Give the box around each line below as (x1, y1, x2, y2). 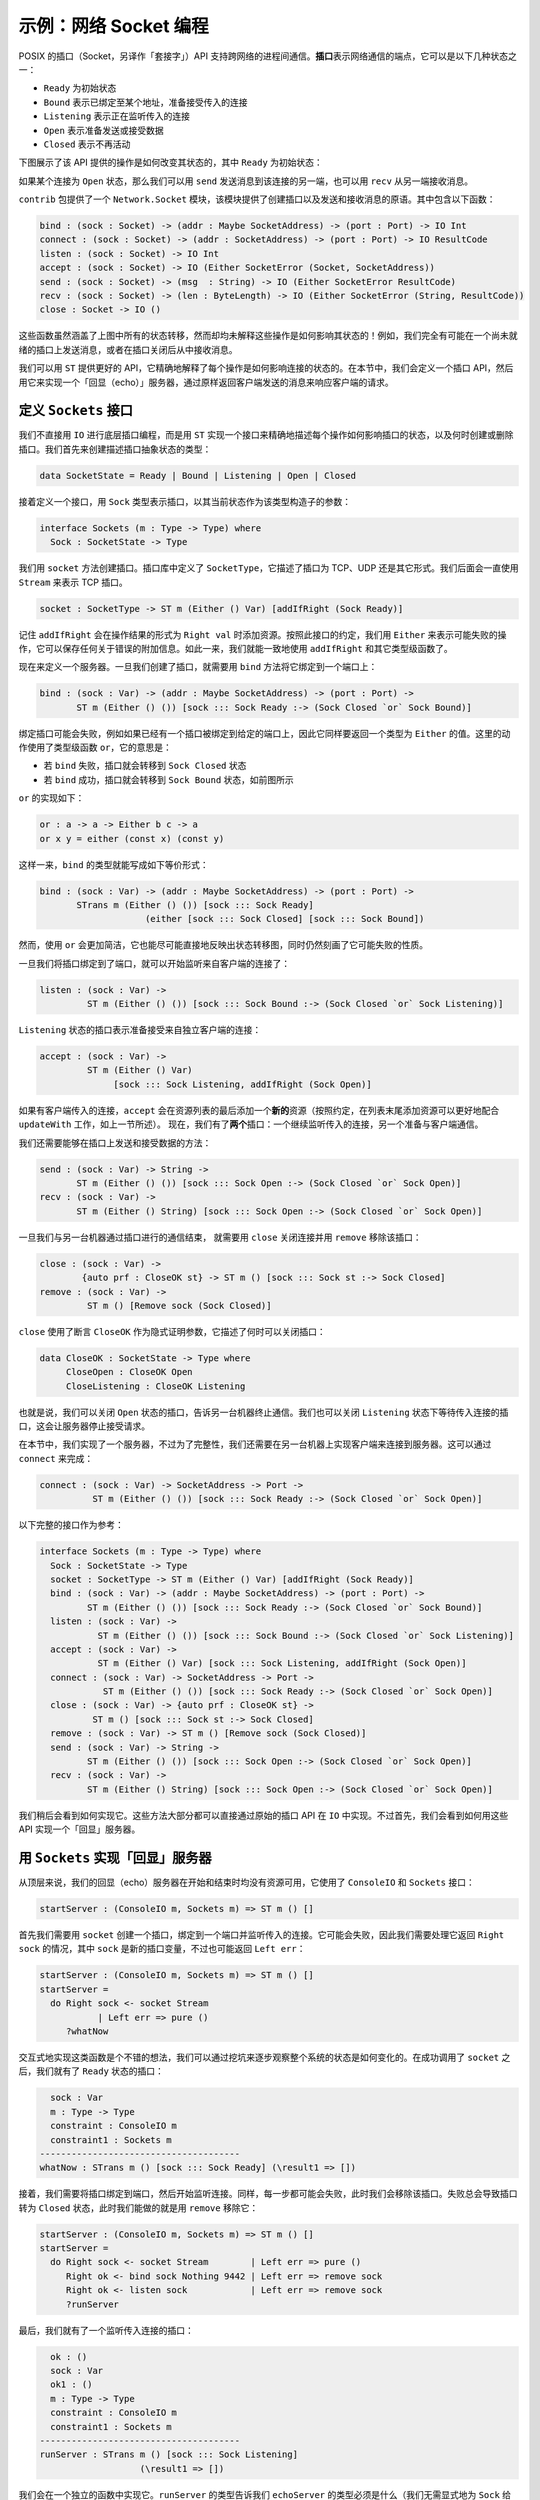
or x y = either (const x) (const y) (39, 833, 225, 844)
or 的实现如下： (18, 792, 85, 804)
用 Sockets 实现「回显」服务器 (18, 1850, 212, 1866)
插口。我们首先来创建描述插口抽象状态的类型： (18, 443, 212, 455)
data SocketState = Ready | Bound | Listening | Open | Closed (39, 470, 357, 481)
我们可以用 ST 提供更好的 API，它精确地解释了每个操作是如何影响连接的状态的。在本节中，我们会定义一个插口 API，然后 (18, 362, 514, 374)
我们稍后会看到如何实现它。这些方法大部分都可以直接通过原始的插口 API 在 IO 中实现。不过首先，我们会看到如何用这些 (18, 1809, 509, 1821)
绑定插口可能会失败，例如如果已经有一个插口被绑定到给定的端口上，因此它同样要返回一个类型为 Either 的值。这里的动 (18, 727, 511, 739)
